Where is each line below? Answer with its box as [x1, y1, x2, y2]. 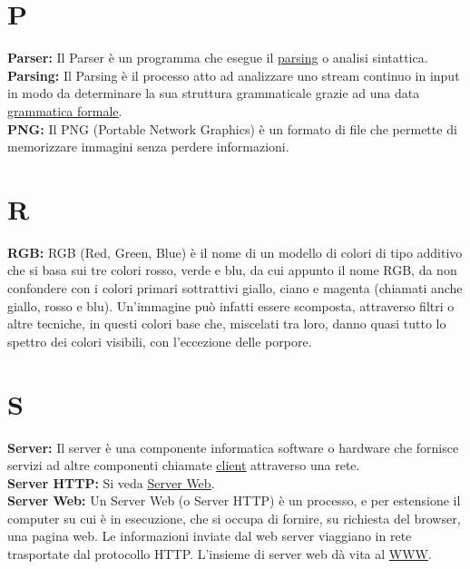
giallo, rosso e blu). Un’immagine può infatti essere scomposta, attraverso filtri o [7, 296, 455, 315]
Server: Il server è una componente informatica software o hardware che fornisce [7, 437, 459, 456]
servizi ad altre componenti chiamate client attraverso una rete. [7, 456, 360, 475]
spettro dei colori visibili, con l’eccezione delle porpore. [7, 331, 312, 350]
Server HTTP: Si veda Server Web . [7, 473, 215, 492]
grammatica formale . [7, 101, 122, 120]
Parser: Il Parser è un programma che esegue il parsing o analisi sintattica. [7, 48, 428, 67]
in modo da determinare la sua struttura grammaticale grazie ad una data [7, 83, 420, 103]
